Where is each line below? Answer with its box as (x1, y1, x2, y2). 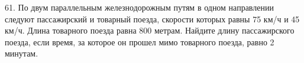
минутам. (5, 47, 38, 59)
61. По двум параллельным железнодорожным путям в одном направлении (5, 1, 274, 13)
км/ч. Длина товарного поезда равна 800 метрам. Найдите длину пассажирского (5, 24, 295, 37)
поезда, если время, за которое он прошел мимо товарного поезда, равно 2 (5, 35, 274, 48)
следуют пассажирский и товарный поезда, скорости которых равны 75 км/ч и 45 (5, 12, 300, 25)
